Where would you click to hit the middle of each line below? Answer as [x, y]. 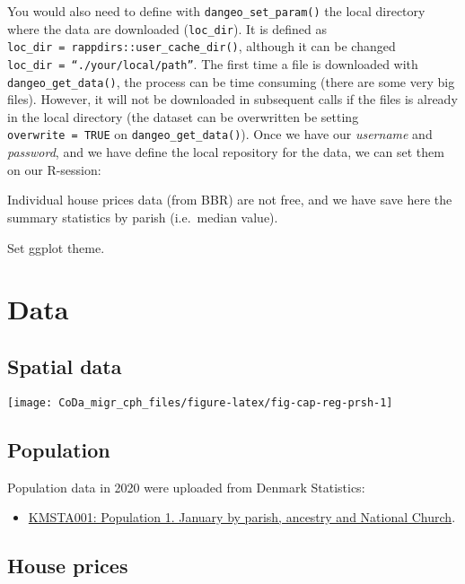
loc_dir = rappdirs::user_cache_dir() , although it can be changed [202, 46]
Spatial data [65, 366]
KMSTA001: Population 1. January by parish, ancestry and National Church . [242, 517]
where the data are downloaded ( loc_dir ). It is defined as [167, 28]
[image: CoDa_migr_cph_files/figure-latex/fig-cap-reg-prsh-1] [200, 402]
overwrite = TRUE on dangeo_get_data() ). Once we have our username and [220, 134]
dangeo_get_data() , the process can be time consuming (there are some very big [231, 81]
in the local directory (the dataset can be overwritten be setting [183, 116]
